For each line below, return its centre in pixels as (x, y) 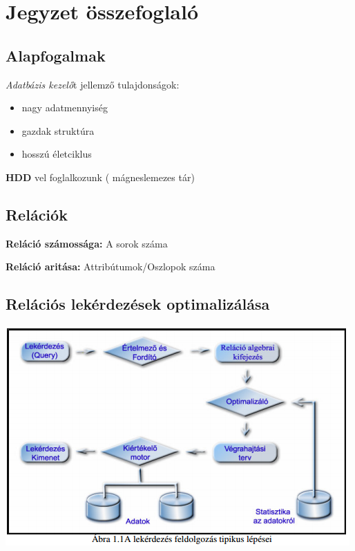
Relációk (37, 214)
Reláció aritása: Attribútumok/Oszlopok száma (111, 267)
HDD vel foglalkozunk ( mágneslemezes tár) (100, 177)
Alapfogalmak (56, 55)
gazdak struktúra (58, 130)
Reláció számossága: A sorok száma (87, 243)
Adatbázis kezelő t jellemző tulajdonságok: (93, 84)
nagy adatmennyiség (65, 108)
